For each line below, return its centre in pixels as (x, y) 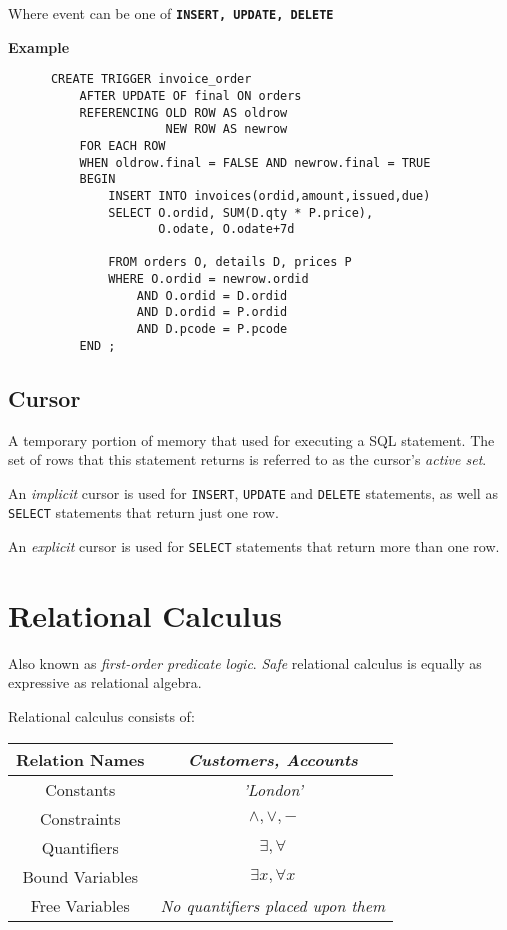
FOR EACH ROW (122, 145)
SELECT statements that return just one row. (143, 512)
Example (39, 46)
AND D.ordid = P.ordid (212, 312)
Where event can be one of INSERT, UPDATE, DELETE (171, 13)
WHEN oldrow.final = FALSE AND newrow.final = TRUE (255, 162)
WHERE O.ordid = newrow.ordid (208, 279)
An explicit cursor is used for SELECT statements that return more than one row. (254, 546)
